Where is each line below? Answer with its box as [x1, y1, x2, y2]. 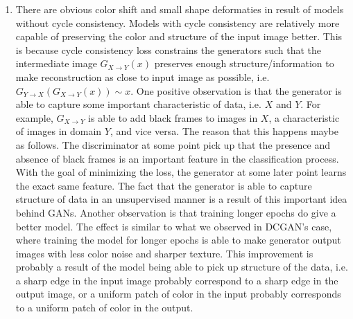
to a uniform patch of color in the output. [15, 300, 193, 315]
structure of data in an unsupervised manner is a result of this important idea [15, 192, 347, 206]
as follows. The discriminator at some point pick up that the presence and [15, 137, 330, 152]
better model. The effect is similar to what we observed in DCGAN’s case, [15, 219, 332, 233]
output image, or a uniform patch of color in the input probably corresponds [15, 286, 341, 301]
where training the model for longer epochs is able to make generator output [15, 233, 341, 247]
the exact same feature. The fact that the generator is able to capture [15, 178, 312, 192]
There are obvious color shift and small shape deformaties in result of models [15, 2, 344, 16]
